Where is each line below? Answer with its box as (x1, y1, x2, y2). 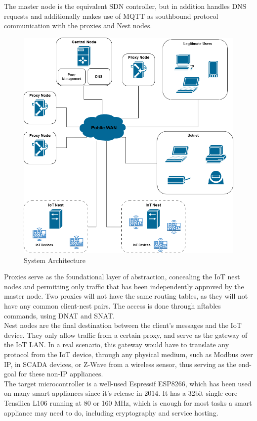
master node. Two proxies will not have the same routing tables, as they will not (4, 291, 248, 301)
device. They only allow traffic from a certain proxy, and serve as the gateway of (4, 329, 248, 340)
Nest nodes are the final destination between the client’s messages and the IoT (4, 320, 242, 330)
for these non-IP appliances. (18, 368, 103, 379)
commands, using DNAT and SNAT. (4, 310, 115, 320)
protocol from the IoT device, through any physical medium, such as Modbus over (4, 349, 253, 360)
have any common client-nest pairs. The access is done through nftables (4, 301, 221, 311)
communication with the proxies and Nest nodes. (4, 20, 152, 31)
